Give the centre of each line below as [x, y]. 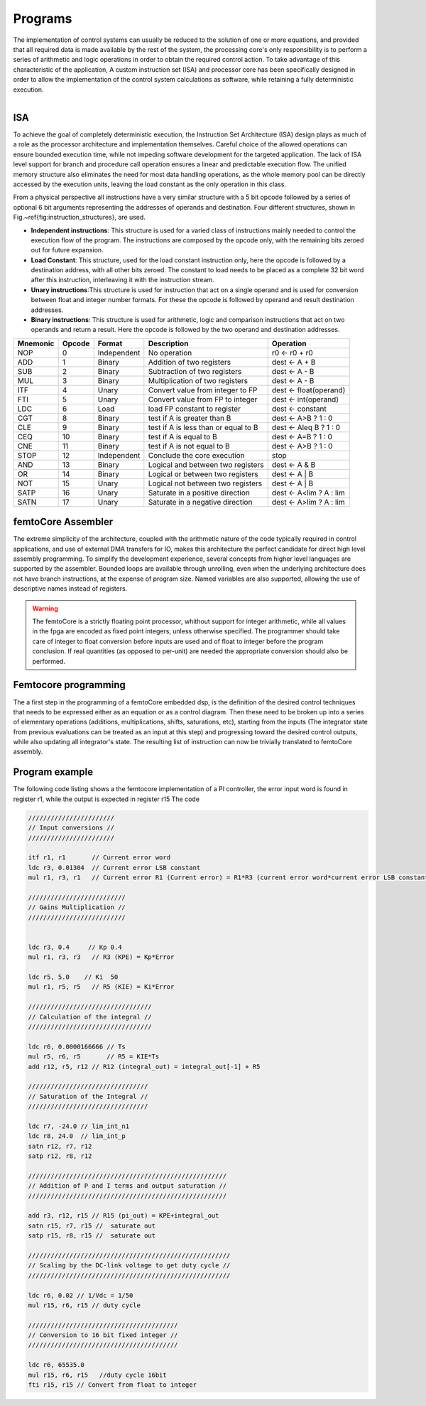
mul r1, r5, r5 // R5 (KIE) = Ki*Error [101, 987]
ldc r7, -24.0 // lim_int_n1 [79, 1126]
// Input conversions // [71, 828]
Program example [53, 772]
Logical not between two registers [205, 483]
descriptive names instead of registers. [70, 589]
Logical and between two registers [206, 464]
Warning [45, 608]
